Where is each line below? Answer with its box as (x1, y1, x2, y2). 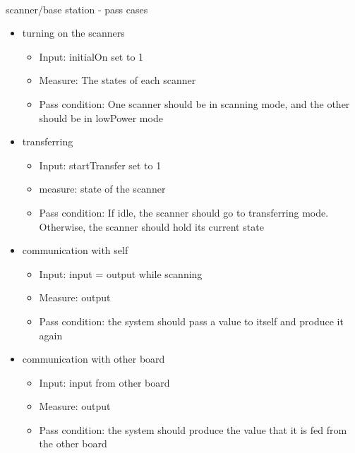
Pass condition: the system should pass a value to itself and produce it (39, 313, 344, 328)
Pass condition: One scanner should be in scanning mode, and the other (39, 96, 350, 111)
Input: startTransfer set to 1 (39, 157, 162, 172)
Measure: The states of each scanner (39, 73, 196, 87)
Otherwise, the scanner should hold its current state (39, 219, 264, 234)
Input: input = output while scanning (39, 266, 203, 281)
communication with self (22, 243, 128, 258)
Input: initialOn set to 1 (39, 49, 144, 64)
